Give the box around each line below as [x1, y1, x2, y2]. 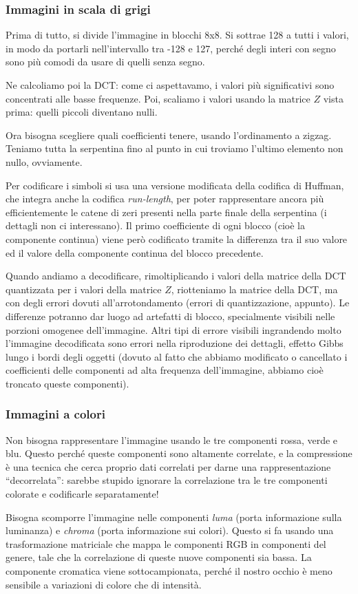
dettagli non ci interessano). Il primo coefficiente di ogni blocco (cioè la [6, 218, 305, 233]
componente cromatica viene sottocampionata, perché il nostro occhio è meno [6, 564, 333, 578]
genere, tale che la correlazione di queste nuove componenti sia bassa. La [6, 550, 312, 564]
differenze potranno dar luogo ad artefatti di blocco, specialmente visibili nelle [6, 308, 335, 323]
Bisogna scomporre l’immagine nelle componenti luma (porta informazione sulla [6, 509, 342, 524]
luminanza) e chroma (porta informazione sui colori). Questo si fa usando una [6, 523, 334, 538]
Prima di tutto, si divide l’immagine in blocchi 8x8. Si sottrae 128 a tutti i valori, [6, 28, 349, 42]
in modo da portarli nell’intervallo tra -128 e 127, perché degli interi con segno [6, 41, 336, 55]
